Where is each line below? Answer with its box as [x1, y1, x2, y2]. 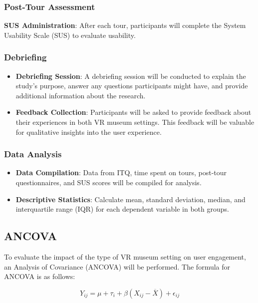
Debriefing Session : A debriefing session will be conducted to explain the [15, 70, 246, 81]
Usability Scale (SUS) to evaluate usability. [4, 29, 136, 40]
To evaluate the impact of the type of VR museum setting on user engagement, [4, 251, 246, 262]
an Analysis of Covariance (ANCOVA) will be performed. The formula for [4, 261, 231, 272]
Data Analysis [4, 148, 62, 160]
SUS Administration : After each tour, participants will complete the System [4, 20, 246, 30]
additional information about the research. [15, 90, 146, 100]
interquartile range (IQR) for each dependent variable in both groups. [15, 204, 229, 214]
